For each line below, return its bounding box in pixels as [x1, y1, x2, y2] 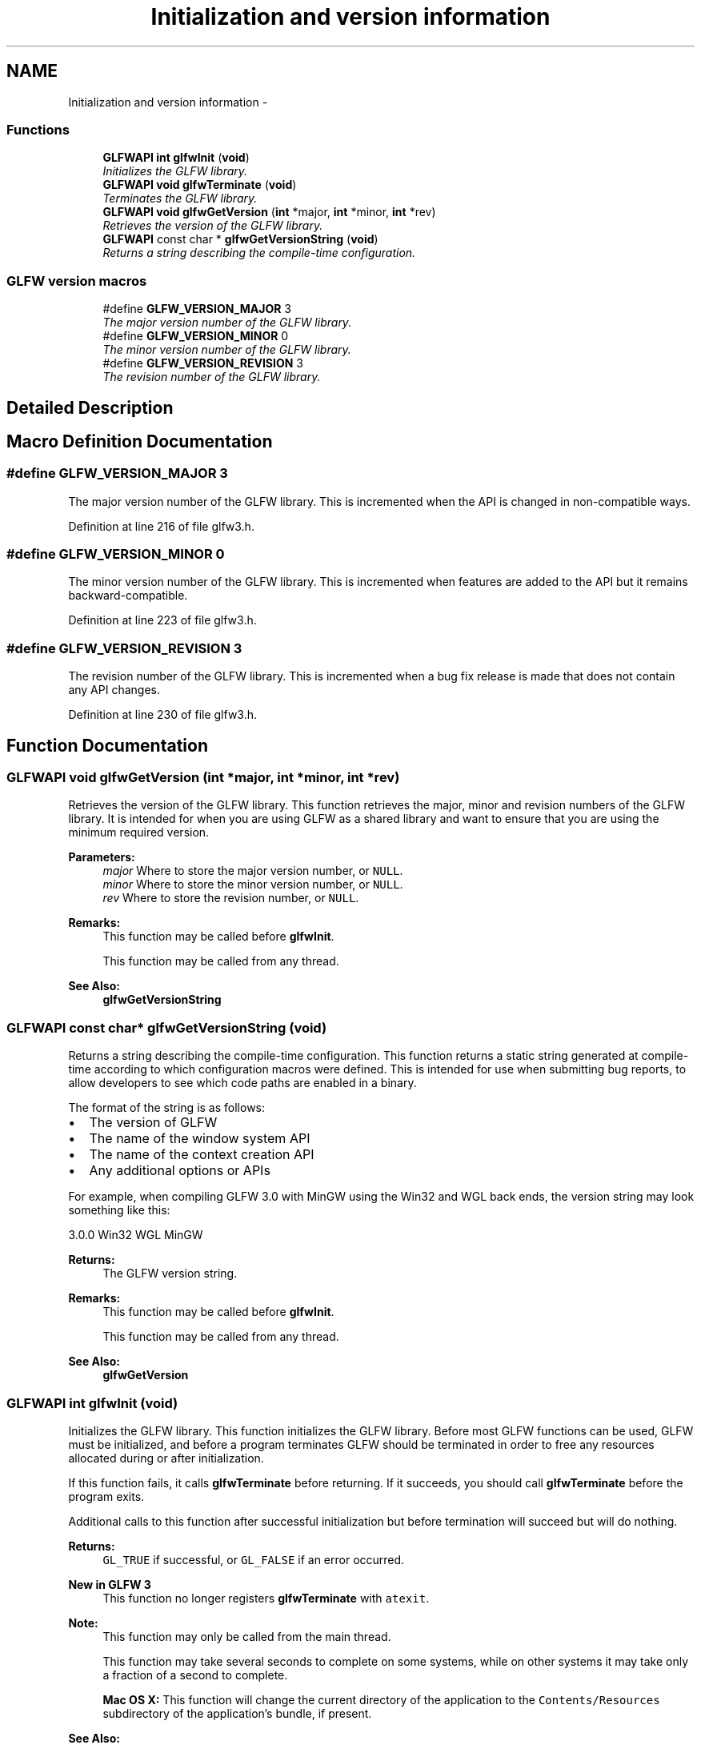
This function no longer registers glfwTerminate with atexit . [102, 1591, 430, 1605]
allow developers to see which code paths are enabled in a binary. [68, 1076, 417, 1090]
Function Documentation [6, 735, 208, 756]
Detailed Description [6, 397, 174, 418]
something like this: [68, 1203, 170, 1217]
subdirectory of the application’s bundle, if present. [102, 1706, 372, 1720]
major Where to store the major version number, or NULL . [102, 864, 403, 878]
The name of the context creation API [89, 1146, 314, 1163]
